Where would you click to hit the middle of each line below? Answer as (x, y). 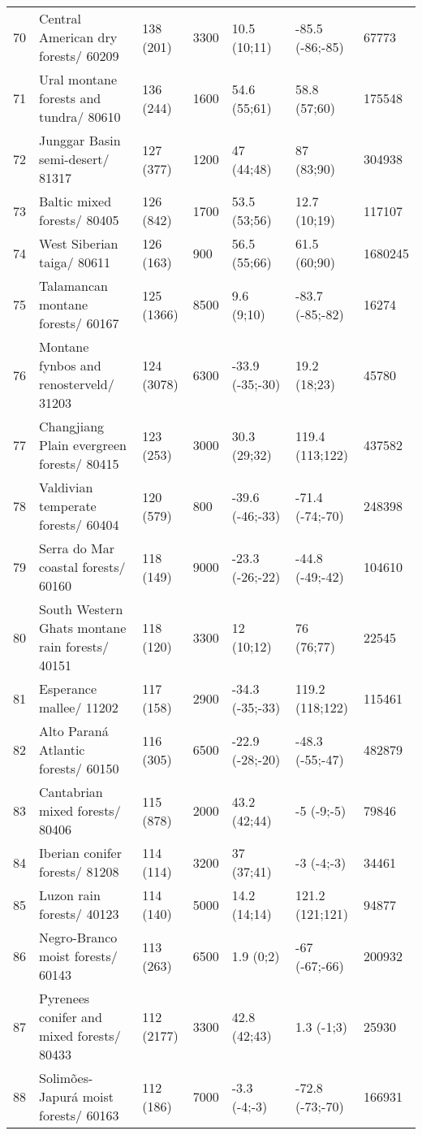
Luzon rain (70, 895)
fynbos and (70, 365)
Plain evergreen (83, 445)
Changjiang (72, 426)
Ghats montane (83, 628)
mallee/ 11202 (79, 707)
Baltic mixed (75, 201)
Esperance (68, 689)
